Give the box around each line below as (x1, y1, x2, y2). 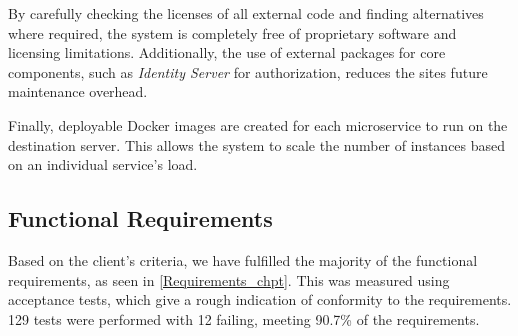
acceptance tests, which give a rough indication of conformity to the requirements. (8, 289, 512, 310)
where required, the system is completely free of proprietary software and (8, 22, 457, 43)
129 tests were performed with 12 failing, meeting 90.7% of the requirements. (8, 308, 480, 329)
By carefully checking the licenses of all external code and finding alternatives (8, 3, 484, 23)
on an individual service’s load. (8, 154, 198, 175)
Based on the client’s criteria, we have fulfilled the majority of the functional (8, 249, 478, 270)
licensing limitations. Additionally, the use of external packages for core (8, 42, 446, 63)
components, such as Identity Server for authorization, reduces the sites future (8, 61, 488, 82)
